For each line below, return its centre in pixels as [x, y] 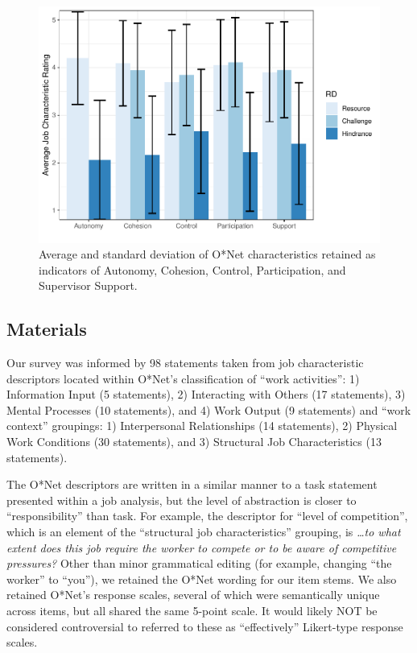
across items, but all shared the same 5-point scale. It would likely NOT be [192, 611]
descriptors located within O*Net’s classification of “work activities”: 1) [183, 378]
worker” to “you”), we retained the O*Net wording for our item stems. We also [202, 579]
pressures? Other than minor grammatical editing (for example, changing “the [199, 563]
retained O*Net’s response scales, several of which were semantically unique [193, 595]
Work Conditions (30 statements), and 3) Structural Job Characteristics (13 [194, 442]
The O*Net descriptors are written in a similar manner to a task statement [192, 484]
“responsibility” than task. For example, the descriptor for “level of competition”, [207, 516]
